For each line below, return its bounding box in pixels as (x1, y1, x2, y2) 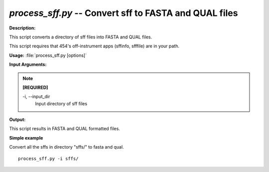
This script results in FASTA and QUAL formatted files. (9, 126, 121, 132)
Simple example (9, 135, 43, 141)
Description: (9, 25, 36, 31)
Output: (9, 117, 26, 123)
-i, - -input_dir (22, 94, 50, 100)
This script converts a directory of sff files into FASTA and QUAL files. (9, 34, 152, 40)
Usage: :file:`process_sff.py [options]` (9, 52, 87, 58)
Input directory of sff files (35, 100, 87, 107)
